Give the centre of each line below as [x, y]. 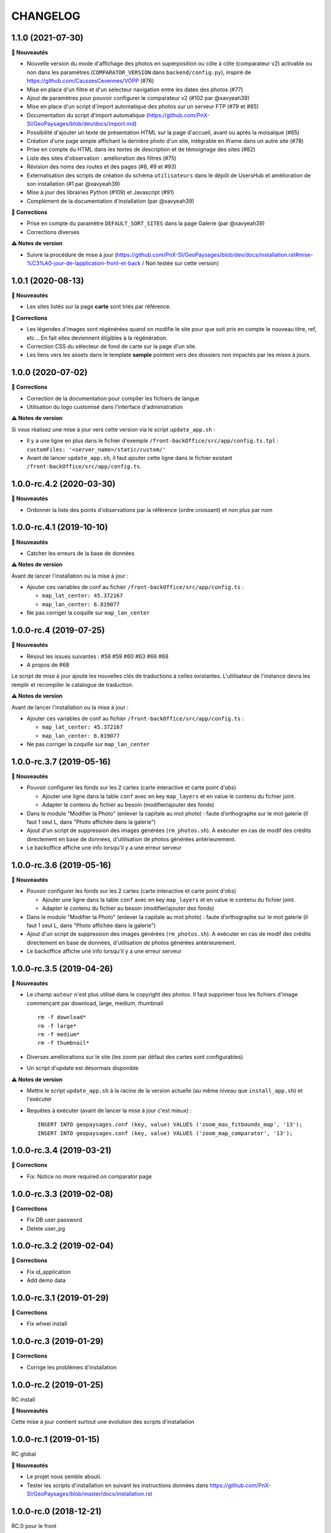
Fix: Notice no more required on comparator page [89, 1176]
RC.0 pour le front [34, 1526]
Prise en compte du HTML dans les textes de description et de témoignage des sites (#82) [141, 150]
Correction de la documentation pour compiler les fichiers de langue [113, 398]
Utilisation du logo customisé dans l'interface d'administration [105, 407]
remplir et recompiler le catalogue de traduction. [72, 684]
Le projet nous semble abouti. [64, 1477]
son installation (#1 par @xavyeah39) [74, 183]
